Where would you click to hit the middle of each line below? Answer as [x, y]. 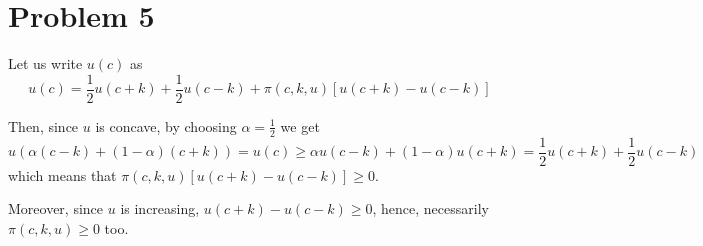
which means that [62, 174]
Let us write [45, 63]
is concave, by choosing [166, 125]
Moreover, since [56, 208]
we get [300, 125]
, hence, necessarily [430, 208]
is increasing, [160, 208]
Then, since [43, 125]
